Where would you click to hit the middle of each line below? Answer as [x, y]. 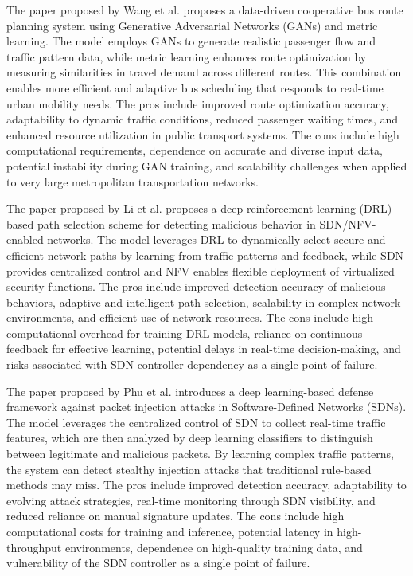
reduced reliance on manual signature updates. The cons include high [175, 516]
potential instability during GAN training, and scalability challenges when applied [207, 165]
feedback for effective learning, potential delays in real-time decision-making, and [204, 349]
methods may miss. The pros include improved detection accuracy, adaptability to [206, 485]
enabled [25, 239]
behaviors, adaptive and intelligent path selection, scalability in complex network [204, 302]
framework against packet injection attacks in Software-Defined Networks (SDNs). [206, 407]
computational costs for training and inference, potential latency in [170, 531]
